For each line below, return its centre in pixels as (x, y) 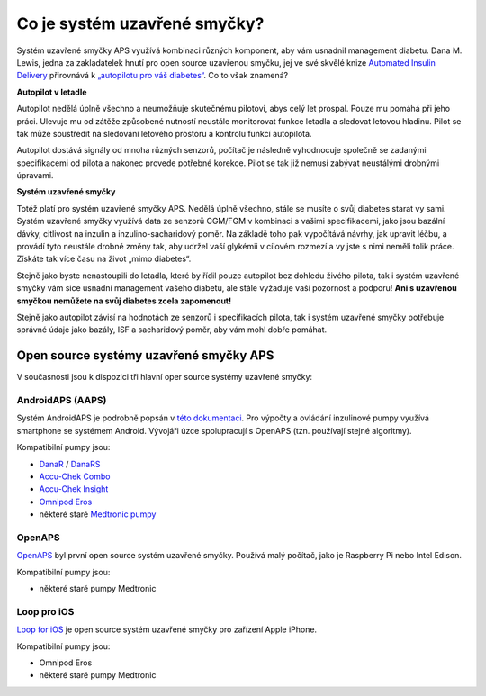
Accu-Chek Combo (75, 476)
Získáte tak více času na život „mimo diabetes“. (104, 259)
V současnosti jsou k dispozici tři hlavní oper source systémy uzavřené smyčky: (165, 377)
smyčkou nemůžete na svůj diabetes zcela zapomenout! (124, 301)
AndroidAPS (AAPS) (62, 401)
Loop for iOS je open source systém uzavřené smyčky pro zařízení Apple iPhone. (167, 629)
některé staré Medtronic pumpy (98, 514)
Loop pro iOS (45, 611)
